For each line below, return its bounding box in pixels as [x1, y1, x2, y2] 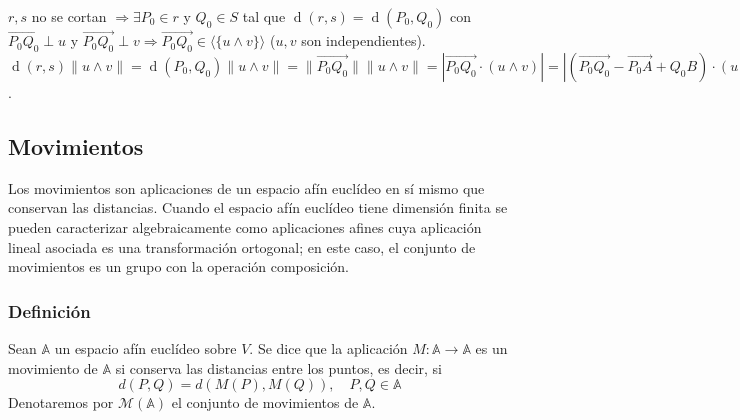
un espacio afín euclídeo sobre [54, 338, 237, 358]
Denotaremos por [8, 392, 114, 413]
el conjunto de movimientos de [171, 392, 359, 413]
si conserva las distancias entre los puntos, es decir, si [115, 357, 442, 378]
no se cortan [31, 6, 107, 26]
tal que [242, 6, 286, 26]
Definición [8, 298, 91, 323]
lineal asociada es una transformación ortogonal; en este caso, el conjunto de [8, 236, 476, 257]
